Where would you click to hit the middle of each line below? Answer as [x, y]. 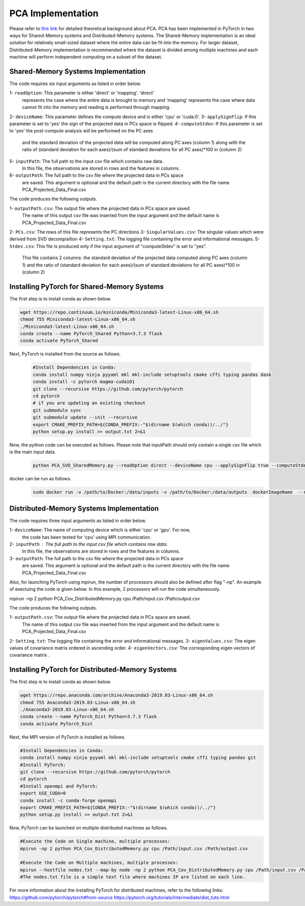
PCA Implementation [54, 13]
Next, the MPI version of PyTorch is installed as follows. [67, 737]
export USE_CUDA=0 [43, 793]
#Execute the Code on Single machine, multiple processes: [95, 841]
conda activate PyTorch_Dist [56, 724]
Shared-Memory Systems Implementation [78, 71]
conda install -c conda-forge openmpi [68, 800]
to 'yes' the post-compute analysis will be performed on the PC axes [81, 131]
